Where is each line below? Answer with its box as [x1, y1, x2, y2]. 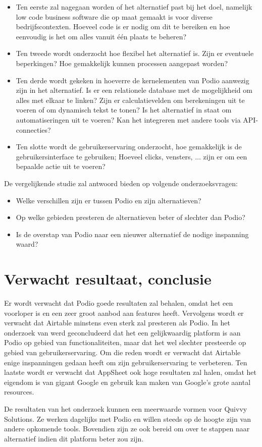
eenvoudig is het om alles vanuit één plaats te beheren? [16, 31, 187, 41]
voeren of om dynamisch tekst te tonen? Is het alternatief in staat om [16, 104, 232, 115]
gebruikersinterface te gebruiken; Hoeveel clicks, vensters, [16, 151, 193, 161]
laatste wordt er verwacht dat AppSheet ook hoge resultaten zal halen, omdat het [4, 367, 257, 377]
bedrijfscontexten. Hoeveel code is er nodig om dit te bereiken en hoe [16, 21, 230, 32]
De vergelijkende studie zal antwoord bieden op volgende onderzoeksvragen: [4, 178, 238, 188]
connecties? [16, 124, 51, 135]
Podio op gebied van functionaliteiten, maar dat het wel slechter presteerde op [4, 337, 246, 348]
